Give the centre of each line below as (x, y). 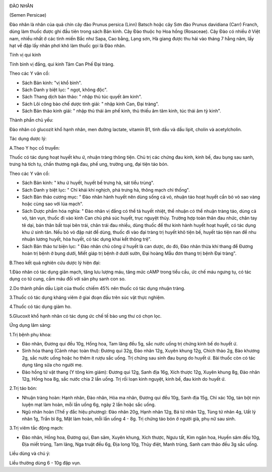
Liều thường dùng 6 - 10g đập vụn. (45, 463)
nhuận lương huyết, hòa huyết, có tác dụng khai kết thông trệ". (87, 239)
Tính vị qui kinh (25, 55)
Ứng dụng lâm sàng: (30, 325)
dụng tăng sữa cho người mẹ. (52, 365)
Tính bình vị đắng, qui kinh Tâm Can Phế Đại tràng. (62, 64)
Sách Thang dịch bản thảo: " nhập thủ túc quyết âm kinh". (82, 97)
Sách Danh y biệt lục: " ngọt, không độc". (65, 90)
